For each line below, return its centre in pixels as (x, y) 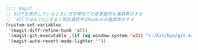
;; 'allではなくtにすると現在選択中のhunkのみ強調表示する (70, 19)
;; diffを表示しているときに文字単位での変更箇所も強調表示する (74, 14)
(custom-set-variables (33, 25)
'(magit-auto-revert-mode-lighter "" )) (57, 41)
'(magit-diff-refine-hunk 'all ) (48, 30)
